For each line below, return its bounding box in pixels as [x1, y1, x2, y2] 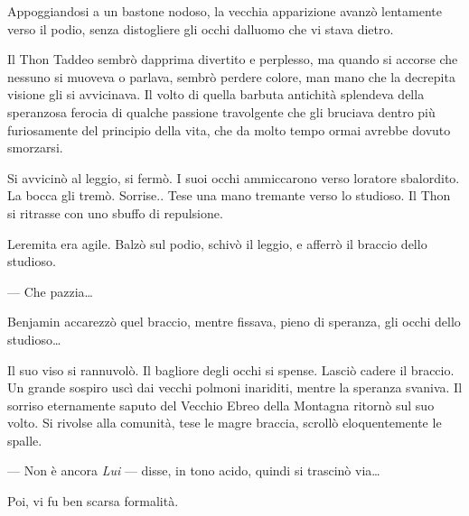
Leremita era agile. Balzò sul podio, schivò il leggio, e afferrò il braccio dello [7, 234, 427, 253]
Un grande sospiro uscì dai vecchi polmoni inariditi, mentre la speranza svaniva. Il [7, 378, 463, 397]
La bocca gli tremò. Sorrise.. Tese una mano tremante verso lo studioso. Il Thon [7, 186, 451, 205]
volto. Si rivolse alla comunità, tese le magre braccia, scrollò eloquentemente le [7, 413, 442, 432]
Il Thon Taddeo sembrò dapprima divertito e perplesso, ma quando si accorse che [7, 50, 458, 69]
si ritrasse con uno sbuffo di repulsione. [7, 203, 223, 222]
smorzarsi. [7, 138, 63, 157]
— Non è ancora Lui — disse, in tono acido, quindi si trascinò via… [7, 461, 380, 480]
